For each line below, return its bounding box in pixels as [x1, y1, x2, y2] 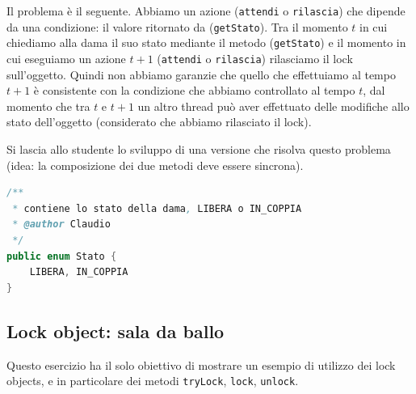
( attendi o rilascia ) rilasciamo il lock [157, 49, 353, 66]
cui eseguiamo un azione [6, 49, 126, 66]
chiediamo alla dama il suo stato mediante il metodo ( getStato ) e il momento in [6, 34, 406, 51]
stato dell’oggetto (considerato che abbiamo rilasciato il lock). [6, 113, 312, 130]
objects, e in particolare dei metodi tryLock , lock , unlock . [6, 372, 299, 389]
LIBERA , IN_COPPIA [29, 266, 128, 278]
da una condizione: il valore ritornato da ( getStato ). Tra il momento [6, 18, 348, 35]
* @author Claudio [12, 218, 111, 231]
